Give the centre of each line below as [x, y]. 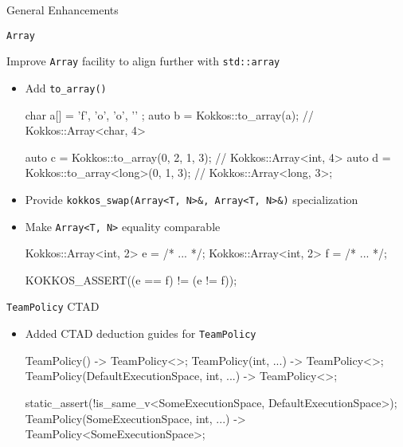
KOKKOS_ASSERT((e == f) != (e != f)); [131, 279]
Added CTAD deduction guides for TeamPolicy [141, 333]
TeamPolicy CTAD [53, 306]
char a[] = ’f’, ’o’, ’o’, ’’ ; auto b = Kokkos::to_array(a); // [169, 114]
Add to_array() [66, 87]
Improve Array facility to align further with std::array [143, 61]
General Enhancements [63, 10]
